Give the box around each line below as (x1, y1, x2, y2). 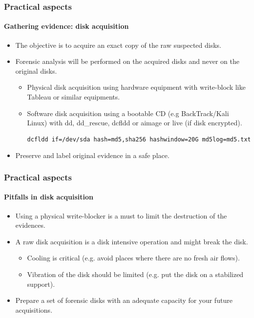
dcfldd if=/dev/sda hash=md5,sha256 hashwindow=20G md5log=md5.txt (27, 136, 251, 143)
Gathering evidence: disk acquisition (4, 21, 129, 31)
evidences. (15, 220, 45, 230)
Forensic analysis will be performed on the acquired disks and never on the (15, 56, 239, 66)
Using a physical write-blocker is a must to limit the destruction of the (15, 210, 227, 220)
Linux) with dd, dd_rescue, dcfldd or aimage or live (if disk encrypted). (27, 118, 242, 128)
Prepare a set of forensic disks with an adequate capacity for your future (15, 295, 233, 305)
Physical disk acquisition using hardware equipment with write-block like (27, 82, 246, 92)
